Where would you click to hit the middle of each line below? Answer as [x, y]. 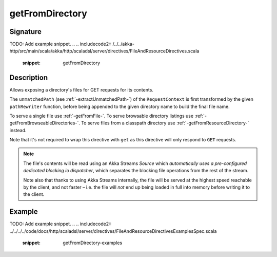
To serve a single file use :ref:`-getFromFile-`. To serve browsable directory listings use [102, 116]
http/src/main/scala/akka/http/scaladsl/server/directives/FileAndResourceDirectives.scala [104, 51]
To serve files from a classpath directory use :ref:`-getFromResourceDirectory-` [165, 123]
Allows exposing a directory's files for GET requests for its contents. [82, 89]
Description [29, 77]
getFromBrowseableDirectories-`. [45, 123]
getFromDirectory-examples [93, 243]
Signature [26, 32]
